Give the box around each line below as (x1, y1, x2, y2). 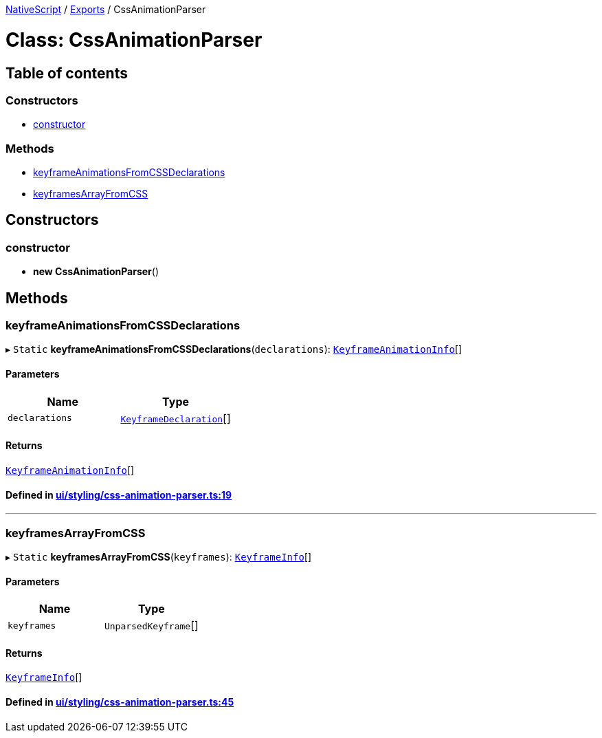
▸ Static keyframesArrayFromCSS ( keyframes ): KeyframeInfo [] (5, 550, 312, 563)
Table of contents (5, 64, 128, 82)
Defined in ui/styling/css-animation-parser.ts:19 (5, 488, 232, 501)
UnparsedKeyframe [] (104, 618, 199, 633)
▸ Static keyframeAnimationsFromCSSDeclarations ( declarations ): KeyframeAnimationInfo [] (5, 343, 462, 356)
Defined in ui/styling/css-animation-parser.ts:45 (5, 695, 234, 708)
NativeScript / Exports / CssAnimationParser (5, 3, 206, 15)
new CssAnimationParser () (33, 265, 159, 278)
